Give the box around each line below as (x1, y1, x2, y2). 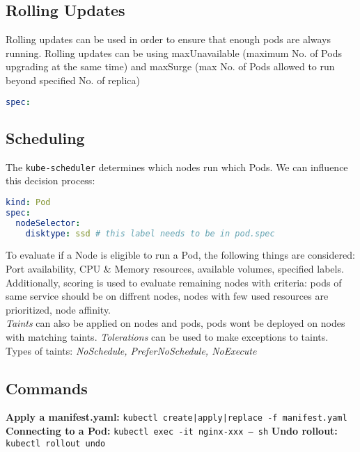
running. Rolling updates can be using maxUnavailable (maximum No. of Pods (6, 45, 342, 60)
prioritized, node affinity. (6, 302, 111, 316)
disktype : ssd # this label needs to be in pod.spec (25, 228, 275, 239)
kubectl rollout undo (6, 438, 106, 449)
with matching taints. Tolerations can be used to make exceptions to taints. (6, 329, 329, 344)
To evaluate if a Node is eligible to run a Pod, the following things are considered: (6, 248, 355, 262)
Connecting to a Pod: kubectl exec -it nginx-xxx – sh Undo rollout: (6, 423, 338, 438)
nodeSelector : (15, 218, 81, 228)
